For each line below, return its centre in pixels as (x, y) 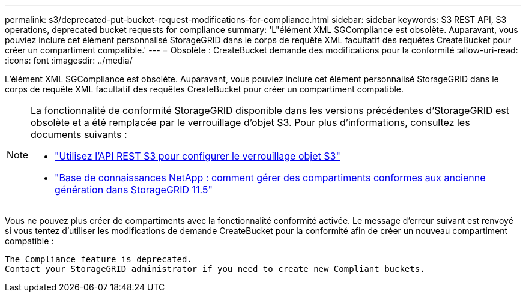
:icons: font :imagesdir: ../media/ (69, 60)
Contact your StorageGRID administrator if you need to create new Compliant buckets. (215, 269)
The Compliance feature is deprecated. (98, 259)
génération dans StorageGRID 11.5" (134, 190)
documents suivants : (79, 134)
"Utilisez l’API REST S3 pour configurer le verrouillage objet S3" (198, 156)
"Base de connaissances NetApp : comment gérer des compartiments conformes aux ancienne (270, 178)
